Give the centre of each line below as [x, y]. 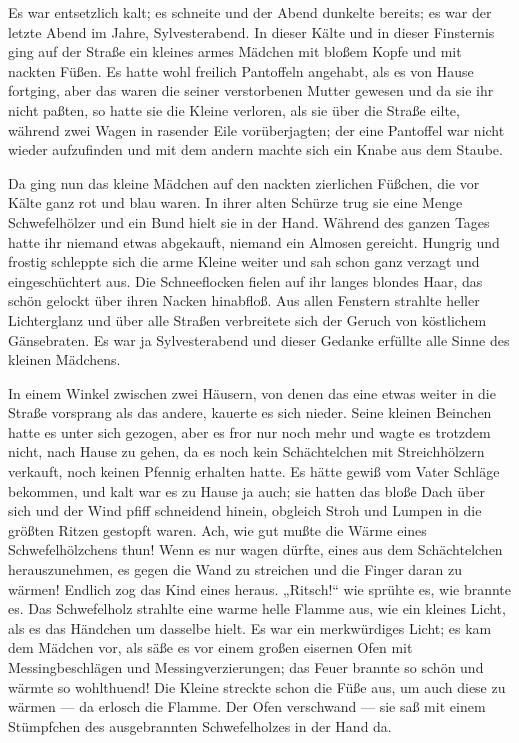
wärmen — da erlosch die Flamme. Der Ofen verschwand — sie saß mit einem [247, 706]
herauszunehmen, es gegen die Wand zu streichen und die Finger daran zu [235, 569]
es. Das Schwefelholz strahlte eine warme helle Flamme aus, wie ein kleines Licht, [257, 608]
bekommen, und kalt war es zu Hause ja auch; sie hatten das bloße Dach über [246, 490]
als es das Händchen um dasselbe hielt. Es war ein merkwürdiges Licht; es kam [250, 627]
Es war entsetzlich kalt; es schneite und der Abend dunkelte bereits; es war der [250, 12]
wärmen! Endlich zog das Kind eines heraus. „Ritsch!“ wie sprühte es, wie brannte [260, 588]
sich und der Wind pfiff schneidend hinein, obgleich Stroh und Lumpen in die [245, 510]
